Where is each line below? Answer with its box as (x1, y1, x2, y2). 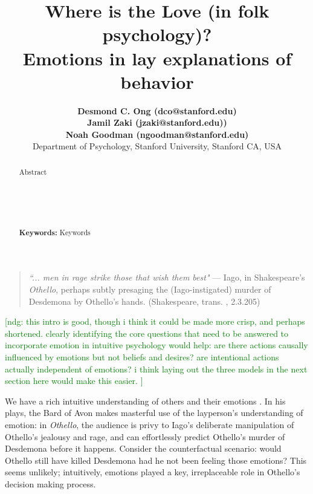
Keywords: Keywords (19, 227, 91, 238)
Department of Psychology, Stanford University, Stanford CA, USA (32, 140, 282, 152)
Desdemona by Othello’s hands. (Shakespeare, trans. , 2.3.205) (28, 294, 260, 307)
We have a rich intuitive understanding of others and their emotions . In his (5, 394, 286, 407)
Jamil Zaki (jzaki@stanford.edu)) (87, 116, 227, 129)
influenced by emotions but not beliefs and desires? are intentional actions (5, 351, 279, 363)
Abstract (19, 166, 47, 177)
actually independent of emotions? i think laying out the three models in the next (5, 362, 308, 375)
